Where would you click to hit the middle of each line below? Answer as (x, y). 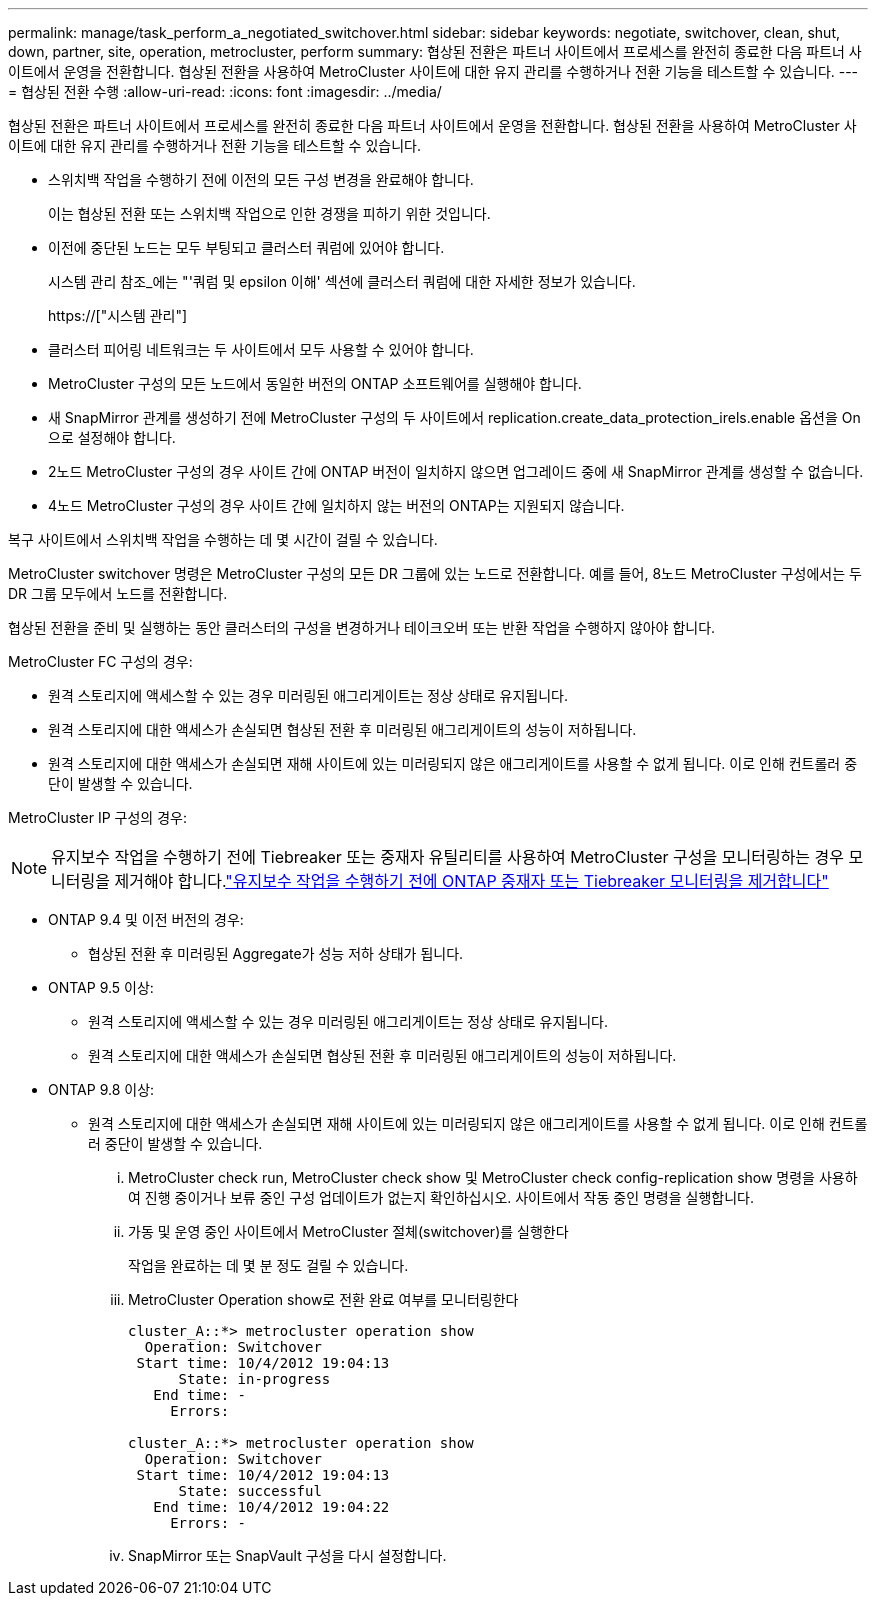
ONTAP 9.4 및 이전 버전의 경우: (146, 919)
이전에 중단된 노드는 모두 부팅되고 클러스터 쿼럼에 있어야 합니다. (246, 247)
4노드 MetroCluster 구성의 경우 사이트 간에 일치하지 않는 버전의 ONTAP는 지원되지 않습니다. (336, 505)
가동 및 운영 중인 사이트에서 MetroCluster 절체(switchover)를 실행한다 (348, 1231)
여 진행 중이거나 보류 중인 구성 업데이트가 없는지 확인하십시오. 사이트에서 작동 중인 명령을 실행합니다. (441, 1197)
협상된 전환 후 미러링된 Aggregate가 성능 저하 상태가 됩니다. (276, 953)
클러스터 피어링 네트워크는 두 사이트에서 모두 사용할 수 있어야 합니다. (261, 349)
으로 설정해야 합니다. (112, 437)
